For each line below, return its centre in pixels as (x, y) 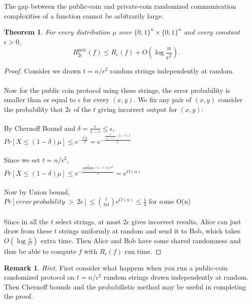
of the (82, 109)
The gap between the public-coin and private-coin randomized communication (120, 6)
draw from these (28, 231)
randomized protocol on (39, 277)
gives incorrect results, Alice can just (186, 221)
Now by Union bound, (37, 191)
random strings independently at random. (172, 71)
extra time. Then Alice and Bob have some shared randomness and (141, 241)
